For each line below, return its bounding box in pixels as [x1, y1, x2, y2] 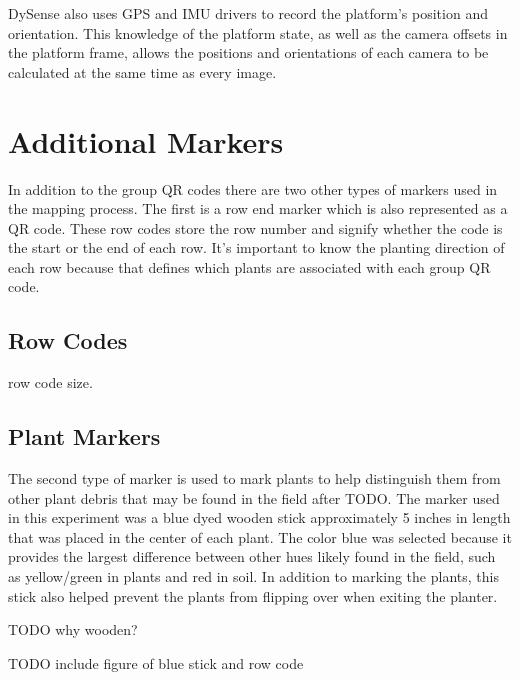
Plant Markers [8, 421, 161, 452]
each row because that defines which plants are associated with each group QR [8, 256, 491, 277]
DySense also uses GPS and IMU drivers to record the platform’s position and [8, 3, 488, 23]
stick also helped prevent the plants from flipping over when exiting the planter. [8, 585, 498, 606]
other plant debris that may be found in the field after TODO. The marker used [8, 487, 500, 508]
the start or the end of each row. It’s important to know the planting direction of [8, 237, 505, 258]
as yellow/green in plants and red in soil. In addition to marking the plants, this [8, 566, 499, 587]
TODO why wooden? [8, 619, 138, 640]
